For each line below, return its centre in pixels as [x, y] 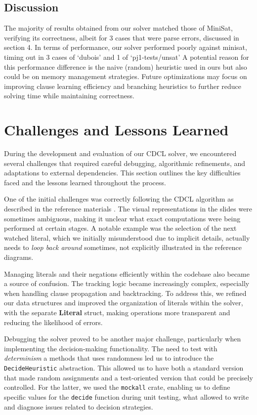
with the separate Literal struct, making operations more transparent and [117, 312]
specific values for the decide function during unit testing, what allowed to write [127, 396]
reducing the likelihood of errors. [53, 322]
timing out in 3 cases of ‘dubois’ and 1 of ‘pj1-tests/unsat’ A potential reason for [127, 57]
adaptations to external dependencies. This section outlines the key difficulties [122, 173]
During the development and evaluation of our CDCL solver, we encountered [120, 153]
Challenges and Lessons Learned [116, 130]
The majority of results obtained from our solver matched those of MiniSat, [118, 28]
